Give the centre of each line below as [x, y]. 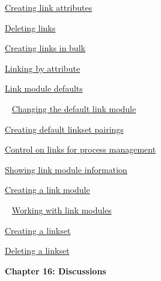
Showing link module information [66, 169]
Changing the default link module [74, 108]
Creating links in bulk [45, 48]
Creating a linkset [38, 230]
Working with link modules [62, 210]
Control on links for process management [80, 149]
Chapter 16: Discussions [56, 270]
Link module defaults [44, 88]
